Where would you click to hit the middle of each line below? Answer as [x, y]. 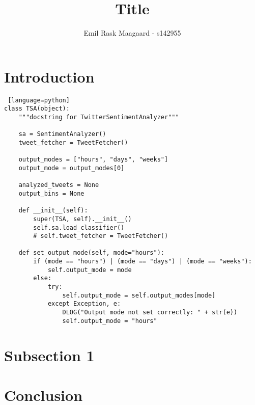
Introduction [49, 76]
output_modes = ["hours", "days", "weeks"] [93, 160]
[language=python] [39, 100]
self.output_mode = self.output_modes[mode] [139, 295]
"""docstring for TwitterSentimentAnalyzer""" [99, 117]
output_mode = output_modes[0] [72, 168]
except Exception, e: [84, 304]
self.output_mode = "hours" [110, 321]
